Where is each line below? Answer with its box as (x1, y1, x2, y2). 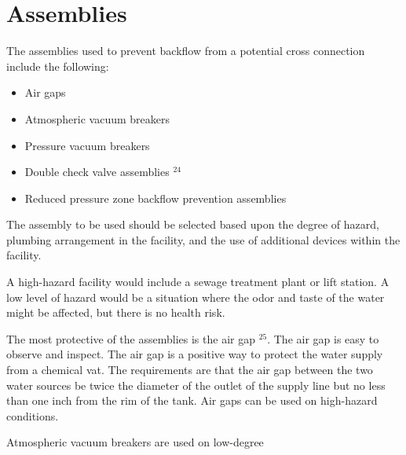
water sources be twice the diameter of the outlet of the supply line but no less (6, 376, 386, 393)
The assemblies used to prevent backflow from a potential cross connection (6, 42, 365, 59)
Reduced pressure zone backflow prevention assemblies (24, 189, 287, 206)
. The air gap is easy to (267, 330, 379, 347)
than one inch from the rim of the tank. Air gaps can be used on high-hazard (6, 392, 378, 409)
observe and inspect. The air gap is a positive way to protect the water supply (6, 346, 383, 362)
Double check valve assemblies (24, 163, 170, 180)
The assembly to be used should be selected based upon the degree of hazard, (6, 216, 379, 233)
